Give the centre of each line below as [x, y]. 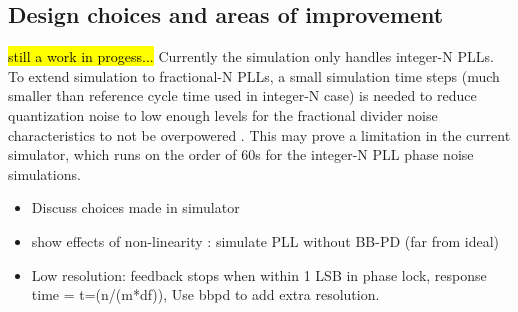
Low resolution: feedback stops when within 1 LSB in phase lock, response [259, 274]
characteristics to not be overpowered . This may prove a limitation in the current [259, 134]
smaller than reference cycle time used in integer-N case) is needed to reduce [242, 95]
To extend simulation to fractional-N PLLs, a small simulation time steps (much [254, 75]
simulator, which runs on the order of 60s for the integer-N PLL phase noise [241, 154]
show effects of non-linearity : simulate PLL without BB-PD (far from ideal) [265, 240]
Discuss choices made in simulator [135, 207]
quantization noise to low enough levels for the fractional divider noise [223, 114]
